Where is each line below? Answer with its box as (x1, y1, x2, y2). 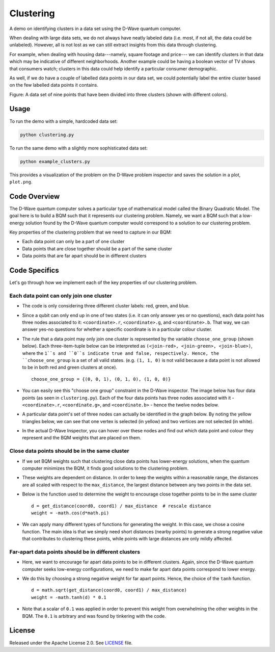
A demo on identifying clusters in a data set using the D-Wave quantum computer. (9, 25, 182, 32)
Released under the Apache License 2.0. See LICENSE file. (9, 640, 133, 646)
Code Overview (9, 192, 60, 201)
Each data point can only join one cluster (9, 292, 112, 299)
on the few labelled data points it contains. (9, 82, 99, 88)
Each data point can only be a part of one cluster (22, 239, 125, 245)
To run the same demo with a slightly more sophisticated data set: (9, 145, 148, 151)
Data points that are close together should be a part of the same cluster (22, 245, 173, 252)
